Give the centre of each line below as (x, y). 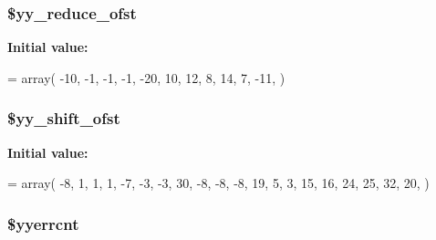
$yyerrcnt (43, 223)
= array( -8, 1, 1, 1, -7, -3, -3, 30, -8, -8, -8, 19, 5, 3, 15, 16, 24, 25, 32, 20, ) (218, 183)
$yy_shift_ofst (64, 118)
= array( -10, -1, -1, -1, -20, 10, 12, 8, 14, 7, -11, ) (146, 77)
